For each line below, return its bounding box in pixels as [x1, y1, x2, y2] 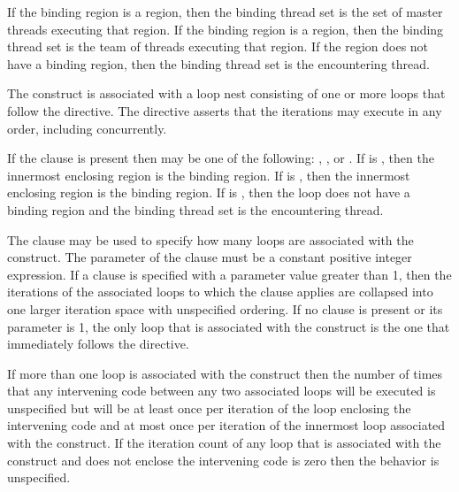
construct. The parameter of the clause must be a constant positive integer [7, 248, 412, 266]
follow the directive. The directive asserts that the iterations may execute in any [7, 101, 442, 119]
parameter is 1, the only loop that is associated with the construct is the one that [7, 317, 450, 335]
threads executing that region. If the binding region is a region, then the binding [7, 19, 444, 38]
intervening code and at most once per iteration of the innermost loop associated [7, 416, 446, 434]
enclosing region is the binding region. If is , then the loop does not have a [7, 183, 410, 202]
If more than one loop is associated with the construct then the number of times [7, 364, 443, 382]
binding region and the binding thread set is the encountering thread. [7, 200, 384, 219]
